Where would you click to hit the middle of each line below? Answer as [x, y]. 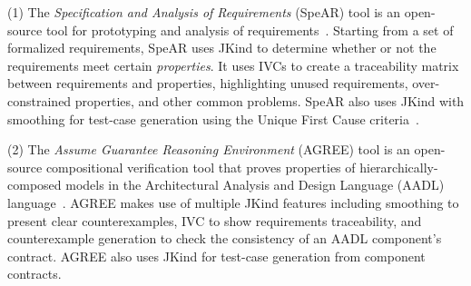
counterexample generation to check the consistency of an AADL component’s [225, 238]
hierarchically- [399, 167]
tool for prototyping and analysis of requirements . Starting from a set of [250, 30]
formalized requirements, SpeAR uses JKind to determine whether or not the [222, 48]
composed [34, 185]
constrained [39, 100]
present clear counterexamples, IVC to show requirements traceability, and [215, 220]
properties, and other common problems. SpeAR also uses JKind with [270, 100]
